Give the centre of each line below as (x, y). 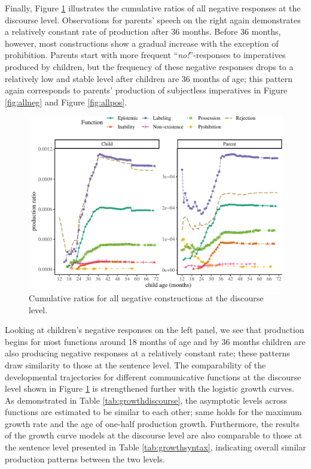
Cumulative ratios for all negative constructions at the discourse (146, 297)
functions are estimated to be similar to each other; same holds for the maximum (153, 412)
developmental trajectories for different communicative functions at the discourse (153, 376)
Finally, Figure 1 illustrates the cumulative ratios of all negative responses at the (153, 8)
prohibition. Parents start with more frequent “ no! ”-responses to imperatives (145, 55)
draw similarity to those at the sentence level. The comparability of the (135, 364)
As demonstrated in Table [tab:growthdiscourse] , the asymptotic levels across (146, 400)
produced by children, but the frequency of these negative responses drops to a (149, 66)
